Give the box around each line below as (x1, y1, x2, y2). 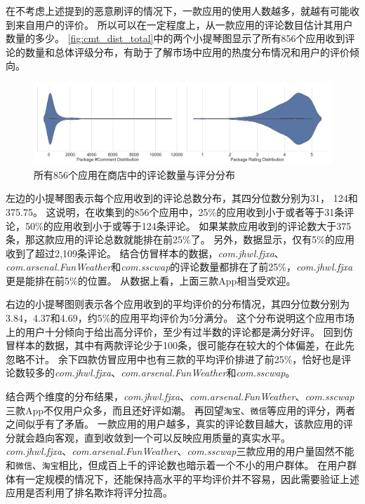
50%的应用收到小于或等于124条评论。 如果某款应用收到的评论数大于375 (25, 218, 352, 233)
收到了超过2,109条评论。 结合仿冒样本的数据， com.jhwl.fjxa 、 (6, 245, 284, 260)
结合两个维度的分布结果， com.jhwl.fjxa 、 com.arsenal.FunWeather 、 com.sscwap (6, 389, 354, 404)
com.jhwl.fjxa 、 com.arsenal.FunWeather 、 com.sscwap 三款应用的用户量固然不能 (6, 444, 354, 458)
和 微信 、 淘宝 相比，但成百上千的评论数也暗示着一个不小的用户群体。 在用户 (6, 458, 347, 472)
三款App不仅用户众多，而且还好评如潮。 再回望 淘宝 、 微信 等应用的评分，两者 (6, 402, 356, 417)
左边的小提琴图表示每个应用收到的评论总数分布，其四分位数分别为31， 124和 (6, 191, 358, 205)
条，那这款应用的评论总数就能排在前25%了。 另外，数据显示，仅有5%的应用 (6, 232, 354, 247)
